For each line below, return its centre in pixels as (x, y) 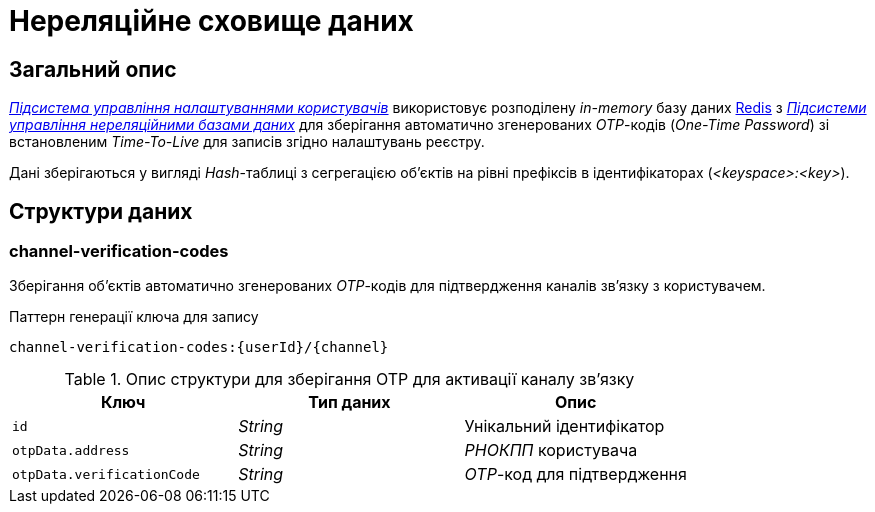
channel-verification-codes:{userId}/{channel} (199, 347)
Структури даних (101, 211)
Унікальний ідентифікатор (564, 426)
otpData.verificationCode (106, 474)
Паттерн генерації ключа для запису (134, 317)
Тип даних (349, 402)
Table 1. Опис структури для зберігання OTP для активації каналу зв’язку (349, 379)
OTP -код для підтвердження (575, 474)
